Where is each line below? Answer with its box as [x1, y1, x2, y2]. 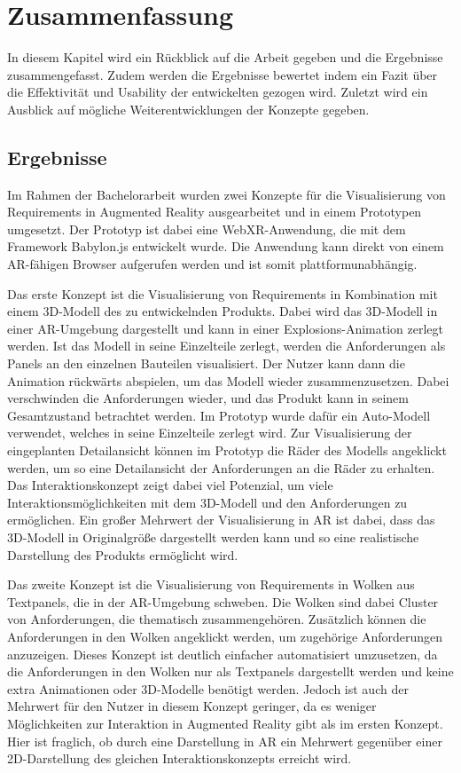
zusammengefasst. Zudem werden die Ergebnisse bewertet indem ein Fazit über [7, 65, 438, 83]
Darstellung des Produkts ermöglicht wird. [7, 545, 238, 564]
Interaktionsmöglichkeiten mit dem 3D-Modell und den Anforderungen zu [7, 493, 408, 511]
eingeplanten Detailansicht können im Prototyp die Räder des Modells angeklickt [7, 441, 447, 460]
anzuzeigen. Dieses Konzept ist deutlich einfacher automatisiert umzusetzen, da [7, 644, 438, 663]
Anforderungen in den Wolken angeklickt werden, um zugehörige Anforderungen [7, 627, 443, 645]
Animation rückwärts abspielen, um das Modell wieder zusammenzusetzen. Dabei [7, 371, 449, 390]
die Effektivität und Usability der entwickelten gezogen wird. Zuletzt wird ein [7, 83, 428, 101]
